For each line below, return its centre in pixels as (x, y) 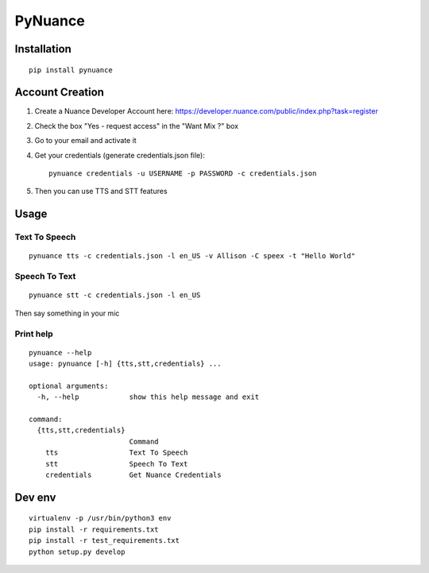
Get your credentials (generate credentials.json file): (120, 155)
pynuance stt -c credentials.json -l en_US (115, 295)
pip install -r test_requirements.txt (104, 541)
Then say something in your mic (67, 313)
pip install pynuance (71, 70)
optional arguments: (69, 386)
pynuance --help (60, 352)
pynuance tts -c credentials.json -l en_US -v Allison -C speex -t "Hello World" (192, 256)
